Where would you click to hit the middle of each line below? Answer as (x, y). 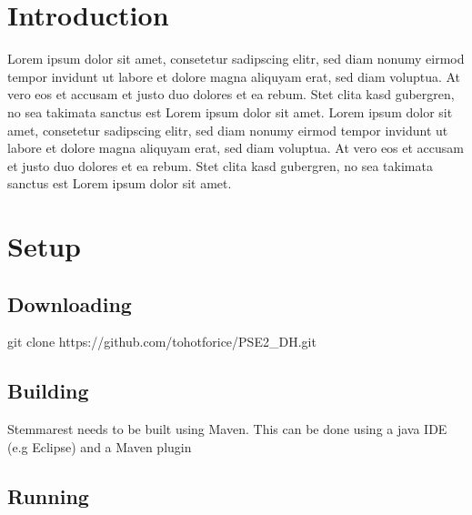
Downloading (70, 303)
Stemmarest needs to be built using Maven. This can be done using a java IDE (227, 429)
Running (48, 495)
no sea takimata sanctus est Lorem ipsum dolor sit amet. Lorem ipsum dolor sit (230, 111)
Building (48, 391)
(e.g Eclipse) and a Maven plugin (100, 446)
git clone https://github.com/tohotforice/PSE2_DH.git (162, 342)
